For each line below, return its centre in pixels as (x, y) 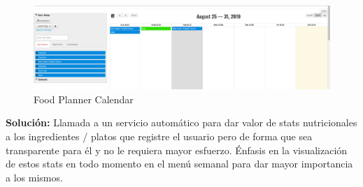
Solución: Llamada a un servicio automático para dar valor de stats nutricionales (181, 122)
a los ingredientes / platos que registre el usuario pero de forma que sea (159, 136)
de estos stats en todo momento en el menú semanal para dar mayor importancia (179, 164)
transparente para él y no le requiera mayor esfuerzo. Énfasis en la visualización (177, 150)
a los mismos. (34, 177)
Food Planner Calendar (84, 99)
